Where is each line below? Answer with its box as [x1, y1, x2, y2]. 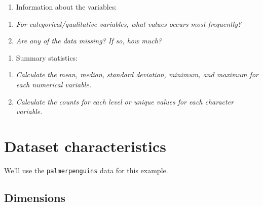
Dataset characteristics [4, 135, 167, 156]
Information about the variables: [16, 2, 117, 12]
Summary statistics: [16, 52, 78, 63]
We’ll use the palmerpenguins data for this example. [4, 165, 168, 175]
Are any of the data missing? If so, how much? [16, 35, 162, 46]
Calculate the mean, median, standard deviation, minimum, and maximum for [16, 69, 258, 80]
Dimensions [4, 189, 66, 205]
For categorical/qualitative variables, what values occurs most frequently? [16, 18, 242, 29]
